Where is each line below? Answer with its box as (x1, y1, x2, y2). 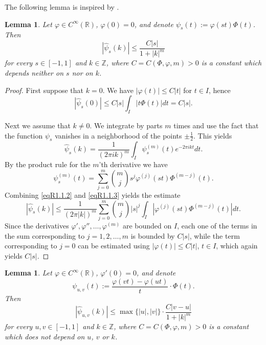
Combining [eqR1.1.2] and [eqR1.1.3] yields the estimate (5, 190, 181, 200)
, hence (209, 84, 231, 95)
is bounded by (130, 230, 175, 241)
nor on (72, 67, 93, 78)
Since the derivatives (5, 220, 69, 231)
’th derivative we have (99, 159, 168, 170)
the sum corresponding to (5, 230, 85, 241)
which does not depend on (5, 331, 85, 341)
